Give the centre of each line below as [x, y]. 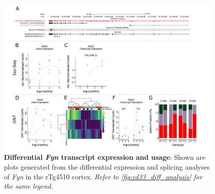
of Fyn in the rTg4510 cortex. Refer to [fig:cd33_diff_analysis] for [103, 176]
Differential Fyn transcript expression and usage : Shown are [105, 157]
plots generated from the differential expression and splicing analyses [107, 166]
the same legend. [29, 186]
